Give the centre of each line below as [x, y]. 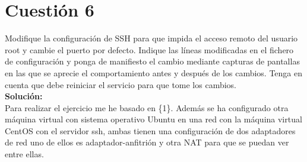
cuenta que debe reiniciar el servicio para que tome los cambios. [121, 84]
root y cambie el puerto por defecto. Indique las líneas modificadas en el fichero [149, 49]
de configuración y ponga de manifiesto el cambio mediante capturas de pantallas [152, 61]
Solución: [24, 96]
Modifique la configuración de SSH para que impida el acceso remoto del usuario [151, 38]
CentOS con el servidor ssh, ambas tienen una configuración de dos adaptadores [150, 130]
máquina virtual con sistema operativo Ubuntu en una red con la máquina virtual [153, 119]
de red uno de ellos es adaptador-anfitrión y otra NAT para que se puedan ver [147, 142]
